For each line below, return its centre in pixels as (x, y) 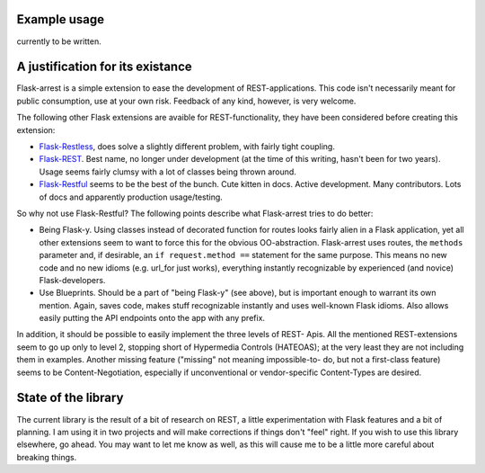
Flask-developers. (72, 280)
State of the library (70, 398)
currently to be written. (59, 41)
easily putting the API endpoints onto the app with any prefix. (152, 318)
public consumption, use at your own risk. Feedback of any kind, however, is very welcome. (186, 101)
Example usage (61, 19)
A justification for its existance (104, 67)
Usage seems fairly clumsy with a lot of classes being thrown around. (168, 172)
